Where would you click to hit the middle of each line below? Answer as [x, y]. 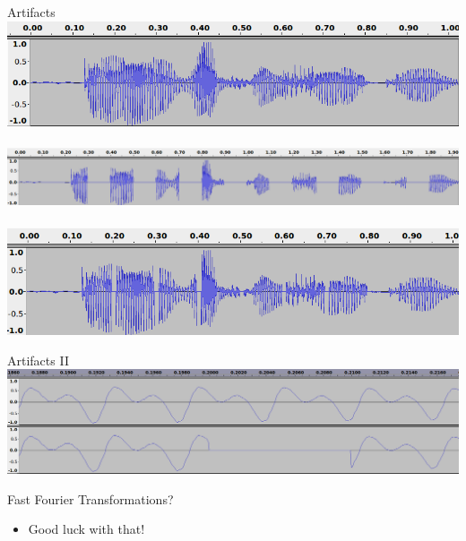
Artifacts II [38, 360]
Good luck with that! [86, 529]
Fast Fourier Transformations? [91, 498]
